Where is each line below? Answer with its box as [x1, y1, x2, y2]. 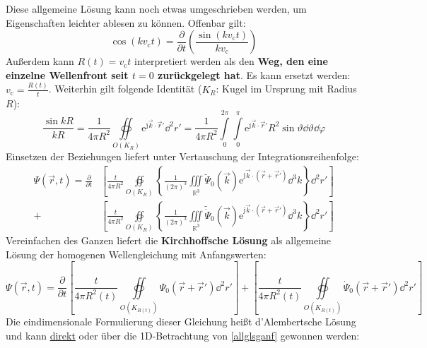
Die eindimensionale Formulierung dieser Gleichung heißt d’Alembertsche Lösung [6, 314, 356, 329]
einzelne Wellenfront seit [6, 67, 129, 82]
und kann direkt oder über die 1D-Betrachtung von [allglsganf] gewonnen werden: [6, 328, 360, 342]
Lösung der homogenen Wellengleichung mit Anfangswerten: [6, 246, 267, 261]
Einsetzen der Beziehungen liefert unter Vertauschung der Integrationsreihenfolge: [6, 149, 359, 164]
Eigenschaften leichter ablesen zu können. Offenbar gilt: [6, 15, 246, 30]
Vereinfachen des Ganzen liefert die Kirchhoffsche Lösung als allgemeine [6, 233, 332, 248]
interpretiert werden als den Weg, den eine [134, 54, 328, 68]
